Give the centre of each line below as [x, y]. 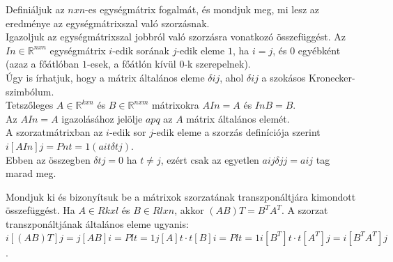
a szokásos [284, 77]
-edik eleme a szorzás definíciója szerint [237, 132]
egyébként [319, 50]
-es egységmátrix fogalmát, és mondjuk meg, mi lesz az [202, 9]
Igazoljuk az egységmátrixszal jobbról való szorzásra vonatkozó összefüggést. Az [176, 37]
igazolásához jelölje [102, 118]
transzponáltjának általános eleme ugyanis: [97, 223]
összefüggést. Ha [40, 210]
